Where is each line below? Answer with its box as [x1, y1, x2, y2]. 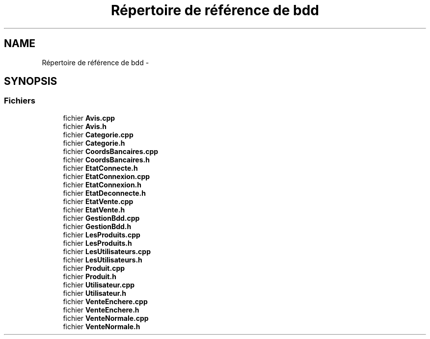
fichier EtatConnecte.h [63, 163, 138, 172]
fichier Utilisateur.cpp [63, 280, 135, 289]
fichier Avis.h [63, 122, 107, 130]
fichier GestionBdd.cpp [63, 213, 140, 222]
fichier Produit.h [63, 272, 116, 281]
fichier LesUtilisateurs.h [63, 255, 142, 264]
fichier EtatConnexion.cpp [63, 172, 150, 181]
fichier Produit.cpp [63, 263, 125, 272]
